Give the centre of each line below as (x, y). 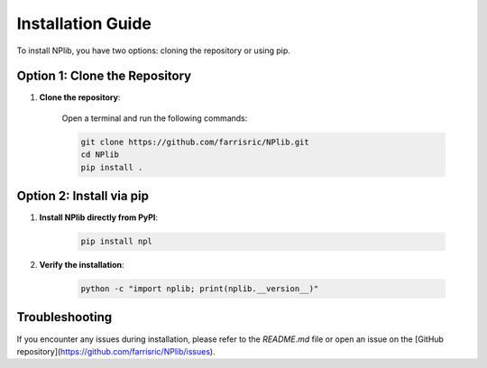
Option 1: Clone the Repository (104, 76)
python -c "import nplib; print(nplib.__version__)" (200, 289)
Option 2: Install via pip (83, 196)
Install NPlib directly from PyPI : (98, 217)
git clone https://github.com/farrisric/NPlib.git (195, 142)
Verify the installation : (82, 265)
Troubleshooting (64, 317)
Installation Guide (84, 23)
